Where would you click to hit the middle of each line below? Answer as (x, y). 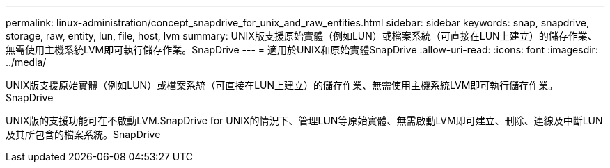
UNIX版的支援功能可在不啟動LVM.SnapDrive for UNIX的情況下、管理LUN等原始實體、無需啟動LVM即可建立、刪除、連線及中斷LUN (304, 120)
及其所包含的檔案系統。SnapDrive (83, 134)
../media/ (26, 62)
